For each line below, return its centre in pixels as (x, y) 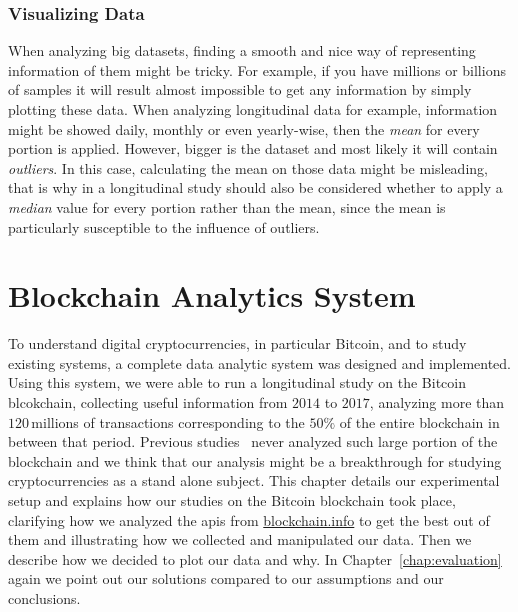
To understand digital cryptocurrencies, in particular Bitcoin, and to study (237, 343)
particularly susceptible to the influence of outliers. (164, 226)
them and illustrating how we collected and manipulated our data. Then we (240, 539)
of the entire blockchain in (419, 421)
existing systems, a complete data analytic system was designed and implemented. (259, 362)
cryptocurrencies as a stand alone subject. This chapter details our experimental (254, 480)
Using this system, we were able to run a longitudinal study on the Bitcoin (237, 382)
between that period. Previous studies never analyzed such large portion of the (253, 441)
